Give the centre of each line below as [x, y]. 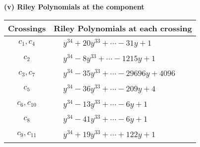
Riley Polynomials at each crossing [123, 28]
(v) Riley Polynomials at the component [74, 6]
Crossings [27, 28]
